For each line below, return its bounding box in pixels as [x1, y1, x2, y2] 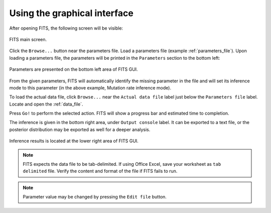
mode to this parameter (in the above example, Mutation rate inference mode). [9, 84, 172, 90]
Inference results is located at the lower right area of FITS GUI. [9, 138, 139, 144]
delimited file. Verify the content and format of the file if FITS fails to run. [23, 168, 178, 174]
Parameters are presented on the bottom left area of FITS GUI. [9, 66, 138, 72]
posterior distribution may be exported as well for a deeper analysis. [9, 126, 151, 133]
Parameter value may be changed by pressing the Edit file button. [23, 194, 167, 200]
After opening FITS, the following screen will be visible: [9, 25, 123, 31]
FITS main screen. [9, 36, 47, 42]
